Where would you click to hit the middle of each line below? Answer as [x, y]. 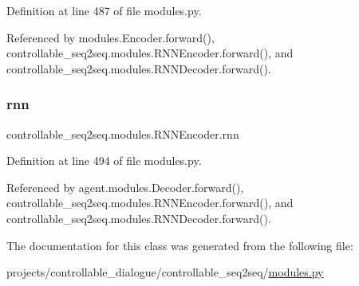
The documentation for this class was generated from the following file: [180, 245]
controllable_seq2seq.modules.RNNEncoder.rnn [123, 133]
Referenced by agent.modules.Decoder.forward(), [125, 187]
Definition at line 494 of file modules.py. [104, 161]
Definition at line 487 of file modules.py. [104, 10]
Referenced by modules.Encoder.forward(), [110, 37]
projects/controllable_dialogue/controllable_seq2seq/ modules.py [165, 272]
